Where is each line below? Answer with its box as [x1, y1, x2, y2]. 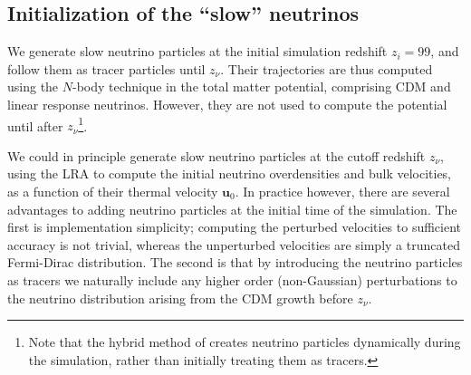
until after [7, 116, 63, 135]
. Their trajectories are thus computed [220, 59, 433, 78]
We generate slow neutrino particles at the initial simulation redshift [7, 42, 388, 61]
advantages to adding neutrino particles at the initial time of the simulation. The [7, 199, 457, 218]
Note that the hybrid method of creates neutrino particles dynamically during [28, 332, 461, 351]
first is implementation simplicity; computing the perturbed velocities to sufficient [7, 217, 462, 236]
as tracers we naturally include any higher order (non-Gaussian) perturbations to [7, 270, 457, 289]
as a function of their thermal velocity [7, 182, 218, 201]
